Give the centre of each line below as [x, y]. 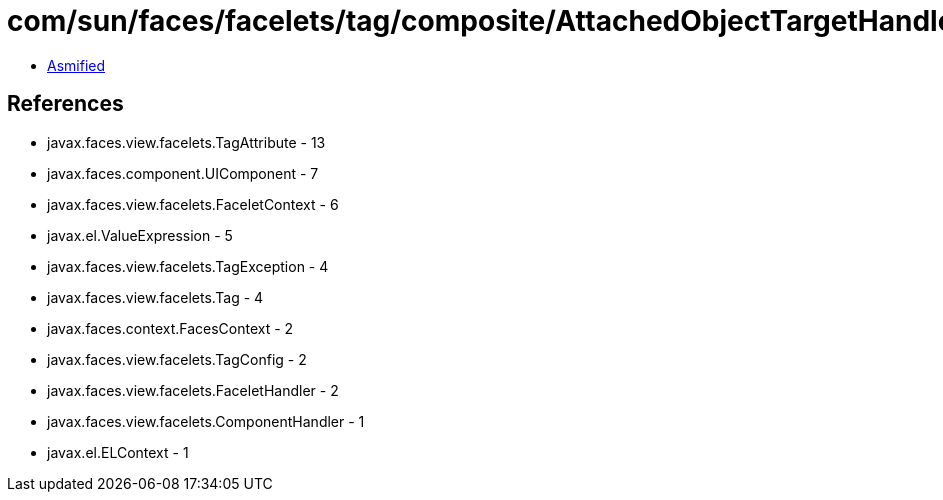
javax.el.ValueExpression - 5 [140, 235]
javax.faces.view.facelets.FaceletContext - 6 [193, 204]
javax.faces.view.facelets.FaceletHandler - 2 [193, 390]
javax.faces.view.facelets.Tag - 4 [155, 297]
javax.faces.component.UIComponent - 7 [183, 173]
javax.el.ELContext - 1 [118, 452]
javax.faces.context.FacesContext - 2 [170, 328]
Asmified [76, 65]
